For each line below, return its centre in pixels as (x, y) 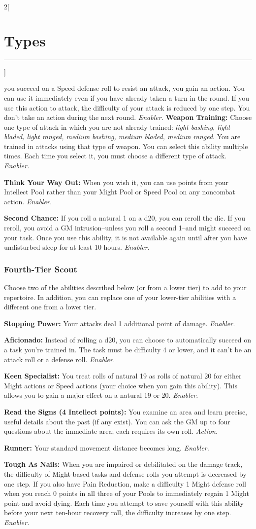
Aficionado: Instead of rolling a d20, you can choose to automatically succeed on (128, 340)
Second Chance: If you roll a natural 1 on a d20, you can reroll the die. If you (125, 218)
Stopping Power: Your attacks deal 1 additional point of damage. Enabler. (120, 323)
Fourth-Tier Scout (41, 269)
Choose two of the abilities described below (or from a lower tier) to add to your (125, 287)
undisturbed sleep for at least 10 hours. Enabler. (77, 247)
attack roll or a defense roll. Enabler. (60, 359)
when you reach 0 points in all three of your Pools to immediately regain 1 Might (127, 493)
